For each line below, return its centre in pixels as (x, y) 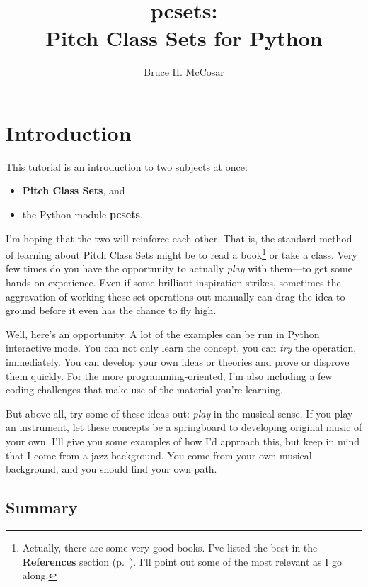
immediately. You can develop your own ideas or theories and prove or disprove (178, 362)
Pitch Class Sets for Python (184, 38)
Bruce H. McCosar (184, 72)
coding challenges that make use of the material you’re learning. (144, 390)
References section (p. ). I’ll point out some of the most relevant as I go (182, 561)
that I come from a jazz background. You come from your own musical (159, 455)
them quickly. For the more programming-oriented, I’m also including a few (169, 375)
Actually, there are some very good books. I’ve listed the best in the (170, 547)
